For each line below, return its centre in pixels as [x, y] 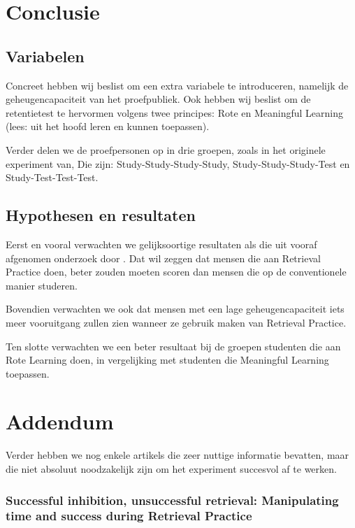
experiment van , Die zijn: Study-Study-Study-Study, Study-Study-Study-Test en [178, 163]
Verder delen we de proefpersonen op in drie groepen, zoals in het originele [166, 149]
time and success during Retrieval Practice [129, 516]
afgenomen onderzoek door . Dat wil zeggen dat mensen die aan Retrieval [163, 258]
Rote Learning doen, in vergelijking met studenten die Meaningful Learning [167, 360]
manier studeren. [42, 285]
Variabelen [45, 56]
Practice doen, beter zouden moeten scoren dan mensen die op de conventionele [176, 272]
